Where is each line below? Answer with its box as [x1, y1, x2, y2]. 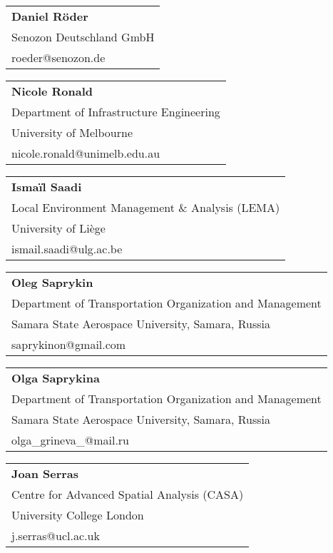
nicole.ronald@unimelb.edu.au [11, 145, 160, 161]
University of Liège [11, 220, 106, 236]
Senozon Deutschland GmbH [11, 29, 155, 45]
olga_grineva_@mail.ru [11, 432, 130, 448]
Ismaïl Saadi [11, 178, 82, 195]
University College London [11, 507, 144, 523]
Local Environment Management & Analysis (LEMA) [11, 199, 280, 215]
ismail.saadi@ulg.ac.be [11, 240, 123, 257]
